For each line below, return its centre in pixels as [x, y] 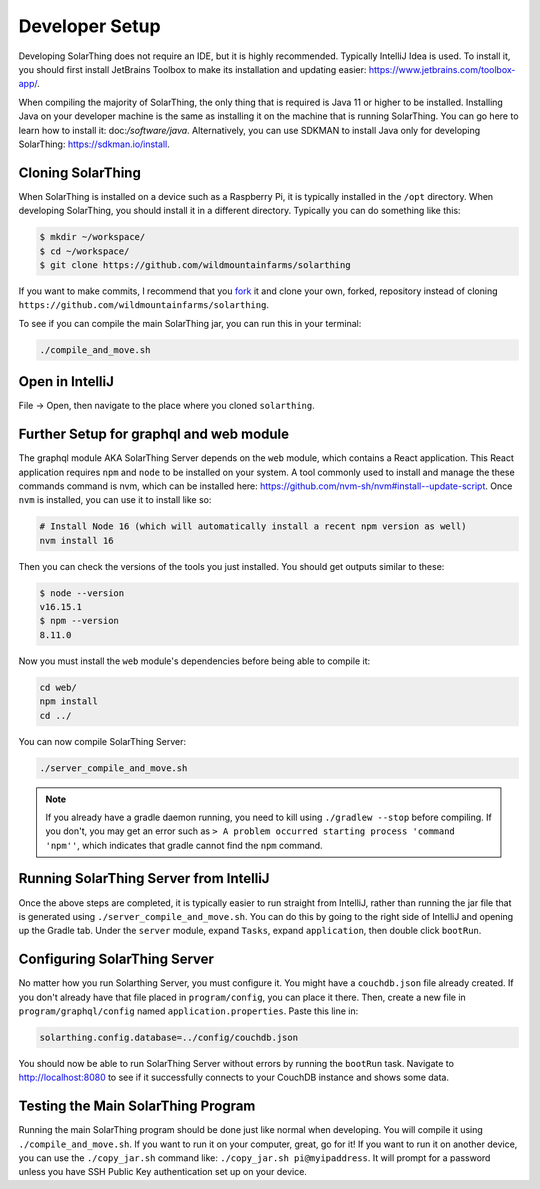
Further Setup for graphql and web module [154, 434]
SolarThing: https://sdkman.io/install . [94, 144]
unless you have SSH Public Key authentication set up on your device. [162, 1172]
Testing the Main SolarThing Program [137, 1106]
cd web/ [58, 687]
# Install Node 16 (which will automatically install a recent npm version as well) [253, 526]
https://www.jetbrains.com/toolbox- [442, 69]
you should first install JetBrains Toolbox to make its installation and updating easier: [192, 69]
